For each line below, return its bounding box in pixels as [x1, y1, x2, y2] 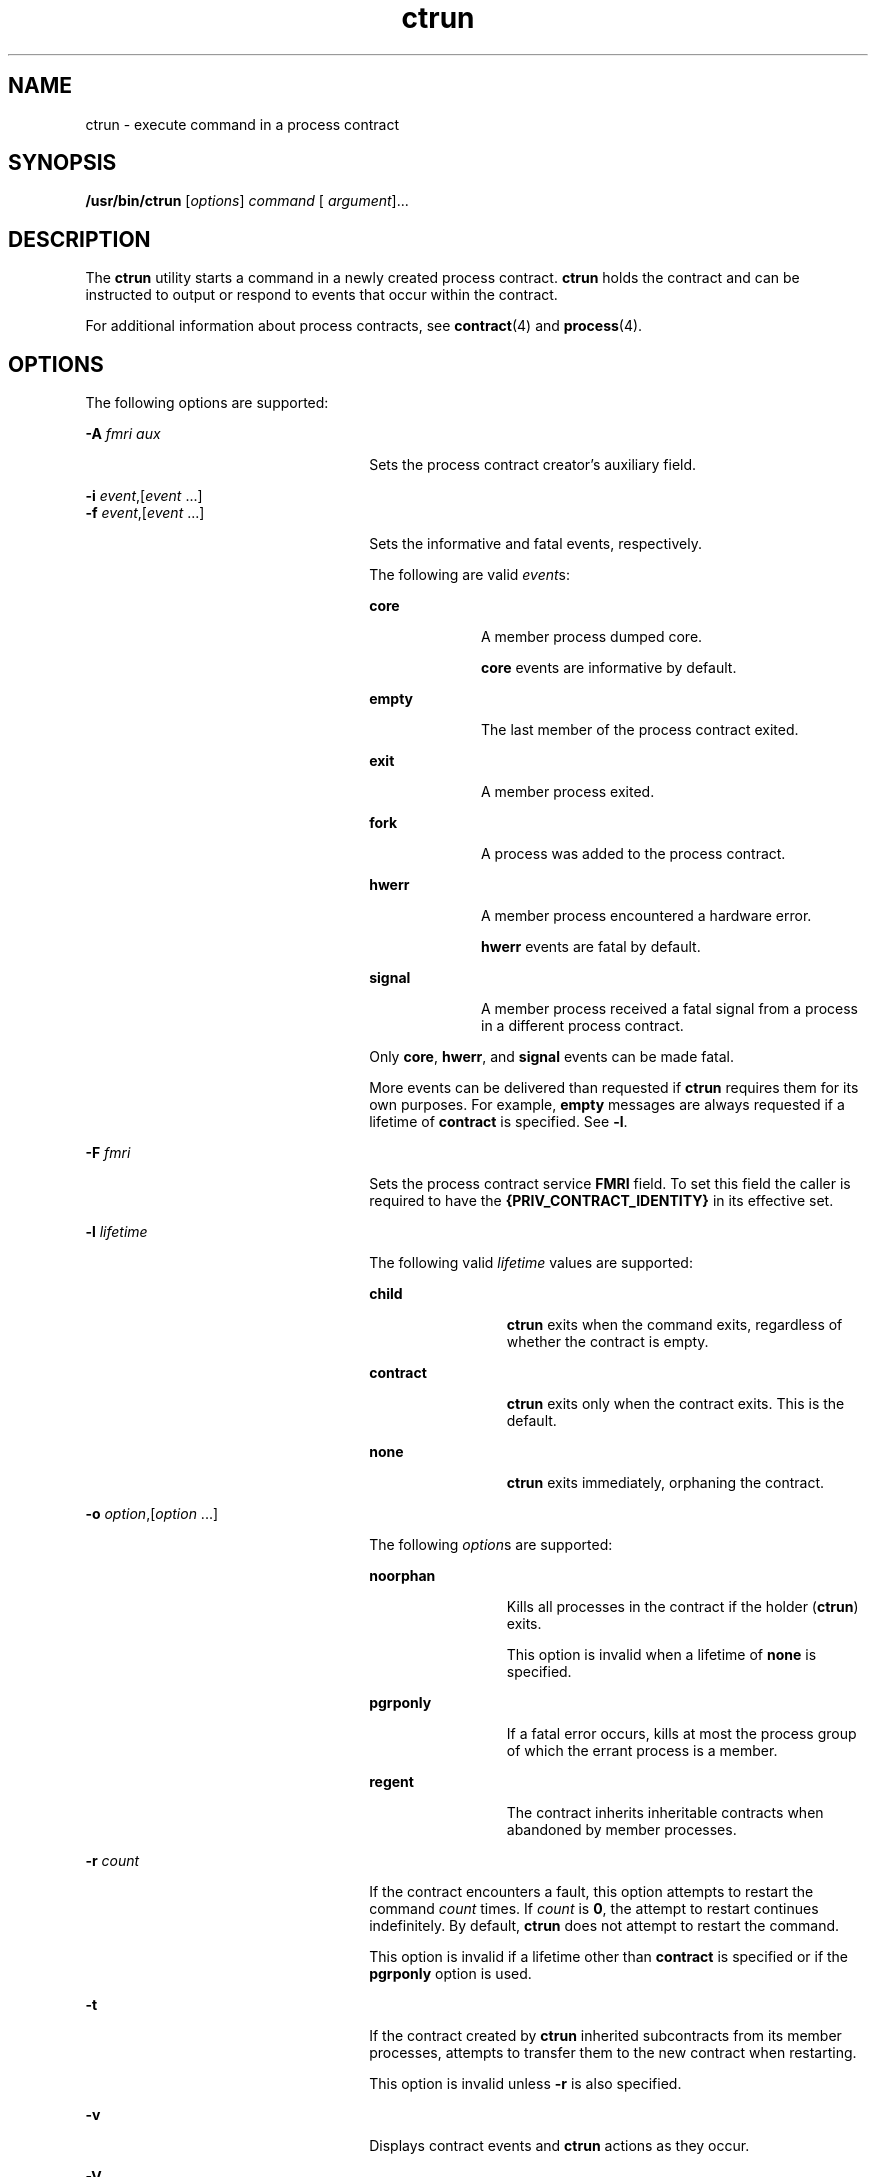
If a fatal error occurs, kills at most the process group [506, 1725, 857, 1743]
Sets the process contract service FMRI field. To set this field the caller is [369, 1175, 851, 1193]
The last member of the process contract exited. [481, 721, 799, 739]
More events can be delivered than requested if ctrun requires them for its [369, 1079, 859, 1097]
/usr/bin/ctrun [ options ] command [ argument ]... [85, 192, 409, 210]
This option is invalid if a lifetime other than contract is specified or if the [369, 1948, 849, 1966]
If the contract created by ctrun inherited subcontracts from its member [369, 2027, 842, 2045]
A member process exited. [481, 783, 655, 801]
